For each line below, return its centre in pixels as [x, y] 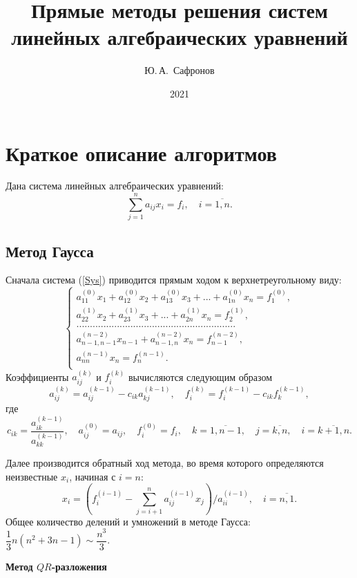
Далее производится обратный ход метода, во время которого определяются [165, 462]
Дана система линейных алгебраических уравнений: [115, 186]
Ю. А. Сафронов [180, 70]
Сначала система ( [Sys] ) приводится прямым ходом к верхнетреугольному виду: [174, 280]
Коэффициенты [37, 376]
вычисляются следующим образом [200, 376]
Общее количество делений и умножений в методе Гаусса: [128, 521]
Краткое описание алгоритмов [141, 152]
